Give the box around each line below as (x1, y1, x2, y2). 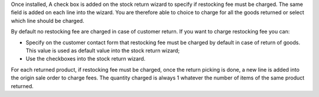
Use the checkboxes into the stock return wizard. (25, 55, 146, 62)
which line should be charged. (11, 17, 84, 24)
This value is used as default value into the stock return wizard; (25, 47, 180, 54)
